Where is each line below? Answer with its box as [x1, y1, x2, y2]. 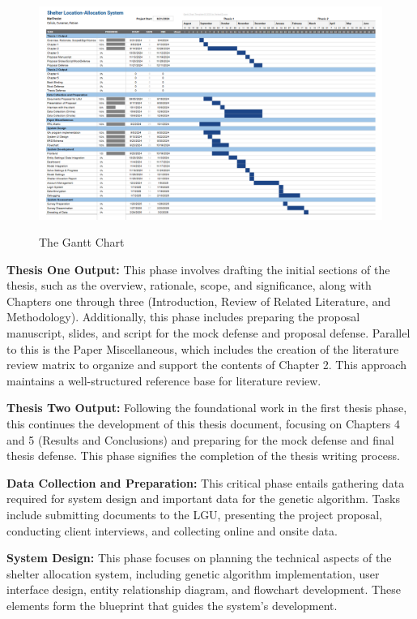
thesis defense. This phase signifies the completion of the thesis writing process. [6, 447, 400, 464]
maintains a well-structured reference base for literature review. [6, 372, 321, 389]
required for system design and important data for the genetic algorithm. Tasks [6, 490, 400, 507]
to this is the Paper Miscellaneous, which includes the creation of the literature [6, 340, 399, 357]
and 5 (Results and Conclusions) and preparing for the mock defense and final [6, 431, 394, 448]
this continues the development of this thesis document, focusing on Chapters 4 [6, 415, 400, 432]
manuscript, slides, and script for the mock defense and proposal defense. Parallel [6, 325, 411, 342]
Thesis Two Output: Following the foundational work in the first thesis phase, [6, 399, 407, 416]
